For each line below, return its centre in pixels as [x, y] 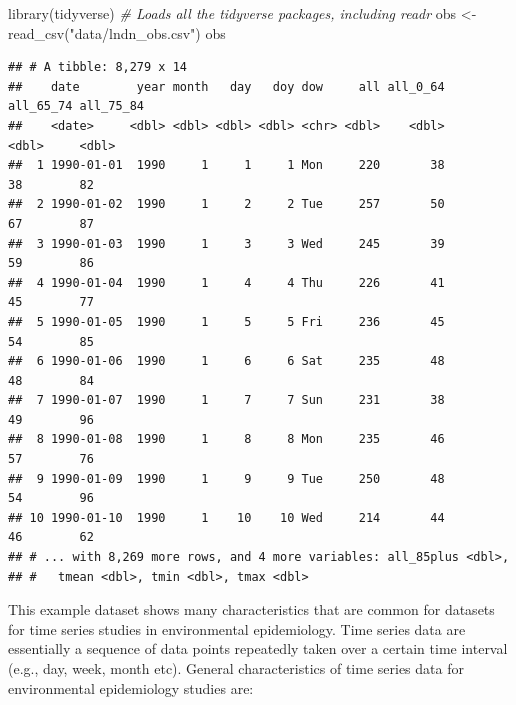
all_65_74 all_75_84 [76, 106]
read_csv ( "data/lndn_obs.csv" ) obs [117, 32]
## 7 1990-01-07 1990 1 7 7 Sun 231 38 [226, 400]
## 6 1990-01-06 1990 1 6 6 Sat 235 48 [226, 361]
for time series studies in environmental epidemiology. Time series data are [237, 628]
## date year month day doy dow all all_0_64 [226, 86]
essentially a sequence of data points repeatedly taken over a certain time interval [258, 648]
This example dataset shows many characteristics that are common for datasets [251, 609]
